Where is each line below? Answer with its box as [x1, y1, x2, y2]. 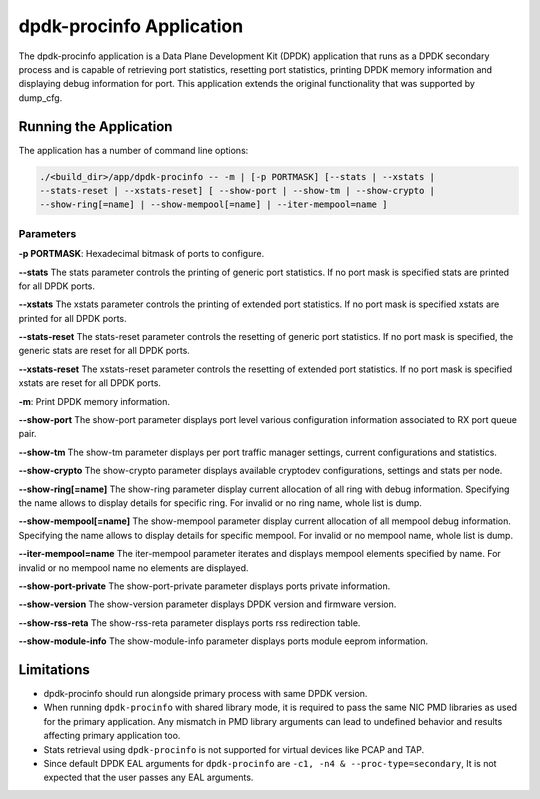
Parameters [18, 226, 77, 240]
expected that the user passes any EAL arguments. [43, 771, 254, 784]
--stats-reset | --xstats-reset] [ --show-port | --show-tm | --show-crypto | [39, 185, 435, 196]
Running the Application [18, 118, 173, 135]
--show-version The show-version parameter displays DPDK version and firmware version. [18, 598, 397, 610]
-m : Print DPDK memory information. [18, 395, 170, 407]
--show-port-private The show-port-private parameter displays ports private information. [18, 580, 391, 592]
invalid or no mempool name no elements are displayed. [18, 561, 249, 574]
